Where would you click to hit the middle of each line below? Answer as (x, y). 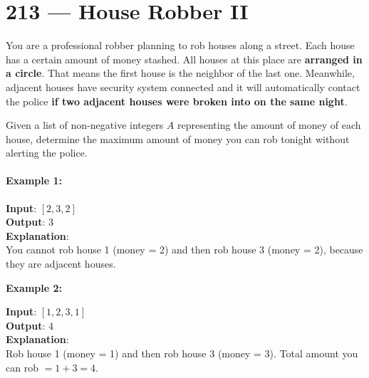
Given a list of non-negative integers (85, 125)
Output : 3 (30, 222)
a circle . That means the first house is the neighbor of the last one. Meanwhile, (180, 73)
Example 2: (34, 287)
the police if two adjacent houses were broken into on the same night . (177, 101)
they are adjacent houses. (61, 264)
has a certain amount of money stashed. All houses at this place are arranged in (184, 59)
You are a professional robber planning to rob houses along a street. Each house (180, 45)
